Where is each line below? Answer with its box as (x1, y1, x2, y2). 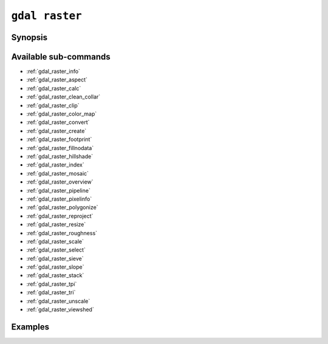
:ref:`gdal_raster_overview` (26, 178, 94, 185)
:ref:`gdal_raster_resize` (26, 221, 86, 228)
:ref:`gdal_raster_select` (26, 246, 86, 253)
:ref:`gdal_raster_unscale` (26, 297, 91, 304)
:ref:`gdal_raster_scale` (26, 238, 84, 245)
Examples (11, 322, 50, 332)
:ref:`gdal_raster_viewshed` (26, 306, 94, 313)
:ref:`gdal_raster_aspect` (26, 76, 88, 83)
